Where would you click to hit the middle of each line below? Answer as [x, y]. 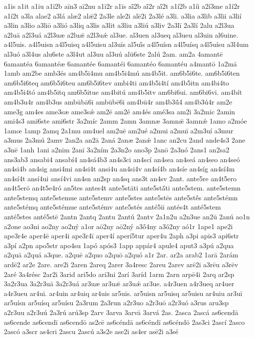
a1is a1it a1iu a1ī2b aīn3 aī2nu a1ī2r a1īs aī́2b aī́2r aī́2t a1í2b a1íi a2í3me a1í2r [122, 6]
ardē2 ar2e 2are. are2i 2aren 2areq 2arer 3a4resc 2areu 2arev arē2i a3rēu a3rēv [121, 264]
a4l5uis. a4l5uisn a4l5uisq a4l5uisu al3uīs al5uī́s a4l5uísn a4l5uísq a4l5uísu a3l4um [126, 44]
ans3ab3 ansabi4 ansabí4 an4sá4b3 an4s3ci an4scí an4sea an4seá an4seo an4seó [122, 159]
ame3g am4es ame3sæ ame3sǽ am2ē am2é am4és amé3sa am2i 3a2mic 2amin [120, 111]
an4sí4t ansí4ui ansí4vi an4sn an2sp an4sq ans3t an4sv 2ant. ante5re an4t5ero [120, 178]
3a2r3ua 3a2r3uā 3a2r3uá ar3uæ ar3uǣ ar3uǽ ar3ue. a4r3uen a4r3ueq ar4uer [119, 284]
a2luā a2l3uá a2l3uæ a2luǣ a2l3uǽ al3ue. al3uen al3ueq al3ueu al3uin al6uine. [121, 34]
